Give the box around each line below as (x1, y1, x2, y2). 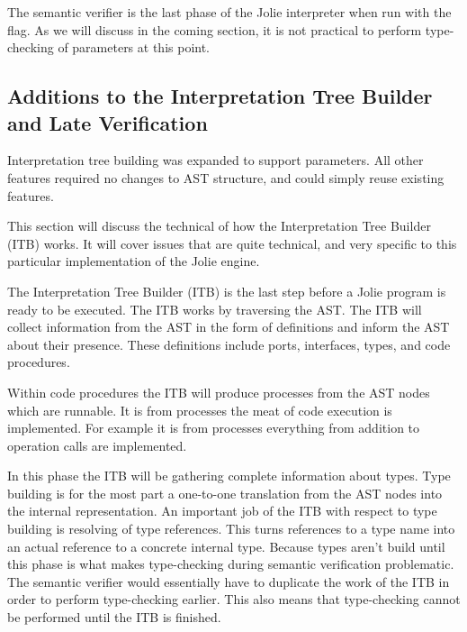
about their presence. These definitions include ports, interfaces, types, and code (7, 334, 451, 353)
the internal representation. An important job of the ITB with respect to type (7, 501, 437, 520)
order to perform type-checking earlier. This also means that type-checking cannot (7, 590, 461, 609)
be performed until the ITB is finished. (7, 608, 221, 627)
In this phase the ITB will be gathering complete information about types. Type (7, 466, 451, 485)
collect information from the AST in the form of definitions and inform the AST (7, 317, 450, 336)
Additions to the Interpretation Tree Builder (7, 82, 433, 110)
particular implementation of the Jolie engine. (7, 252, 260, 270)
